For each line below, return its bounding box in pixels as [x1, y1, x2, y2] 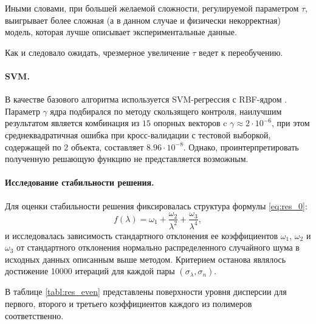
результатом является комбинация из [5, 116, 140, 129]
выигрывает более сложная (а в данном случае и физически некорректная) [5, 13, 281, 26]
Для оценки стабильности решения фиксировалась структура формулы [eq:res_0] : [5, 199, 307, 212]
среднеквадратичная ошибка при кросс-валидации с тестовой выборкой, [5, 128, 271, 141]
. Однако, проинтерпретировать [183, 140, 299, 153]
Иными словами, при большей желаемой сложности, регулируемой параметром [5, 2, 299, 14]
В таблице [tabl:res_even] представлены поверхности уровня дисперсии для [5, 285, 287, 298]
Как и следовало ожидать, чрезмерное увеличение [5, 46, 190, 58]
